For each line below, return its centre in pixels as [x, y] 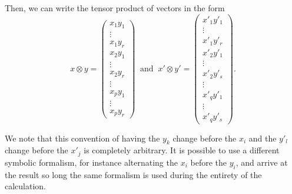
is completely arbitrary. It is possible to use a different [182, 150]
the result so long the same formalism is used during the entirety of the [133, 174]
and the [263, 138]
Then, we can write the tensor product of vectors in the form [115, 8]
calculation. [26, 186]
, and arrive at [262, 162]
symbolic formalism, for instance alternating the [91, 162]
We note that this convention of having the [82, 138]
